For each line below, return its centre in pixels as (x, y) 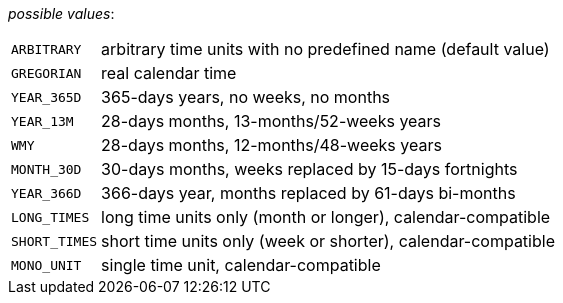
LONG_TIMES (50, 217)
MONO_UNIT (46, 265)
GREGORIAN (46, 73)
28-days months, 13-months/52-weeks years (271, 121)
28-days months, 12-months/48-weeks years (271, 145)
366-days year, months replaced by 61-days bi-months (308, 193)
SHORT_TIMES (54, 241)
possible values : (61, 13)
